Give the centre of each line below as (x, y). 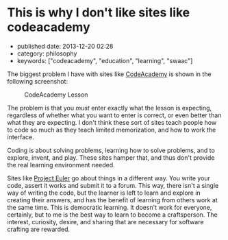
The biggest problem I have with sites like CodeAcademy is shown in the (109, 74)
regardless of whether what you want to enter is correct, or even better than (114, 115)
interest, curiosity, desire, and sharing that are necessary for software (105, 221)
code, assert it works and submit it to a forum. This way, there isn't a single (113, 185)
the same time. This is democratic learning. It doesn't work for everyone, (110, 207)
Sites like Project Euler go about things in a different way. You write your (109, 178)
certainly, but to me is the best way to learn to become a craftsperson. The (112, 215)
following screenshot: (38, 81)
